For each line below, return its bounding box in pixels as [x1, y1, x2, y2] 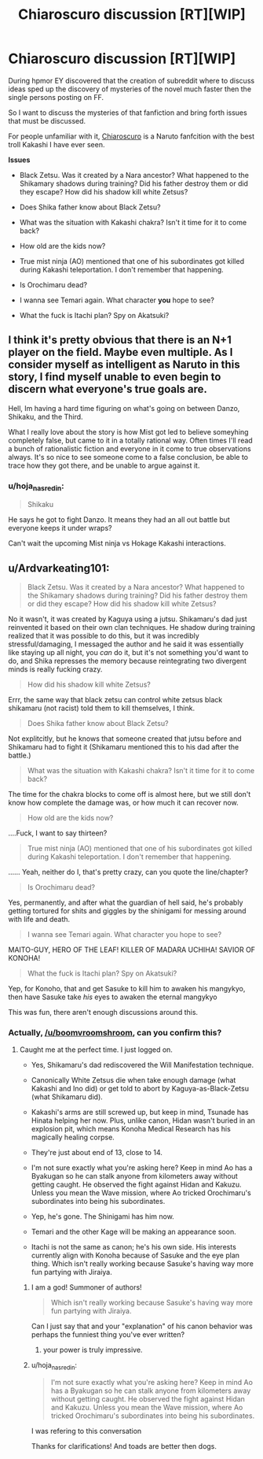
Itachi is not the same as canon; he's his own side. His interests [31, 1242, 237, 1252]
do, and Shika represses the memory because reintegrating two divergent [8, 656, 247, 666]
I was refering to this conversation [31, 1427, 142, 1436]
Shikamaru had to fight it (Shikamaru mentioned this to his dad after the [8, 742, 239, 752]
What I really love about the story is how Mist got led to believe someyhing [8, 427, 249, 436]
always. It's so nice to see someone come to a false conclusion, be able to [8, 452, 249, 461]
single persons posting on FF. [8, 92, 104, 102]
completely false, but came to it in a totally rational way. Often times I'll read [8, 435, 253, 445]
